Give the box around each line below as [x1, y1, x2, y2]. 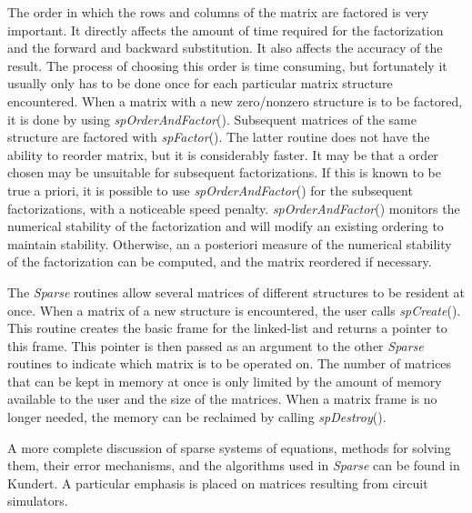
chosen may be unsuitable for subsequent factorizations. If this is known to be [7, 163, 442, 182]
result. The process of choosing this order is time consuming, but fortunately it [7, 55, 447, 75]
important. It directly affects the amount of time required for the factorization [7, 20, 444, 39]
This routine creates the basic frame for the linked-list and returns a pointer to [7, 318, 447, 337]
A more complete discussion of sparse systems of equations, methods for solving [7, 438, 451, 457]
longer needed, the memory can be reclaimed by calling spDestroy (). [7, 407, 387, 427]
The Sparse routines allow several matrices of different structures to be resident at [7, 282, 466, 301]
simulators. [7, 491, 68, 510]
